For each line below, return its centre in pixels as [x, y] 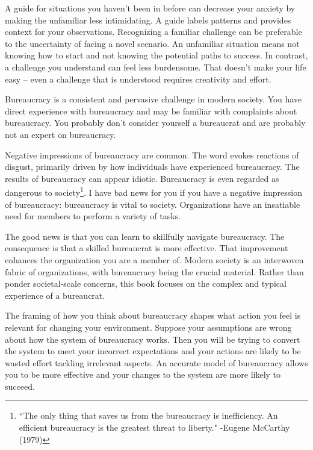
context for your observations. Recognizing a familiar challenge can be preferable [153, 32]
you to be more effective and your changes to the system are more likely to [143, 374]
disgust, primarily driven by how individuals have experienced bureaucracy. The [152, 167]
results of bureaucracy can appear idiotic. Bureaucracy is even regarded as [142, 178]
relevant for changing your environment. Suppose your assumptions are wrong [148, 327]
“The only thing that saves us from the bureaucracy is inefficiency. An [148, 415]
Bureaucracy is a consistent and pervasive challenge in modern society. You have [153, 99]
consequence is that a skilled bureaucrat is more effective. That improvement [147, 248]
